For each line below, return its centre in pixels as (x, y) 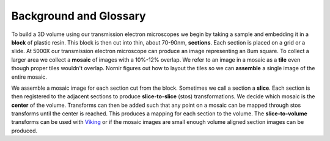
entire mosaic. (29, 77)
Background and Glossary (79, 16)
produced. (24, 131)
